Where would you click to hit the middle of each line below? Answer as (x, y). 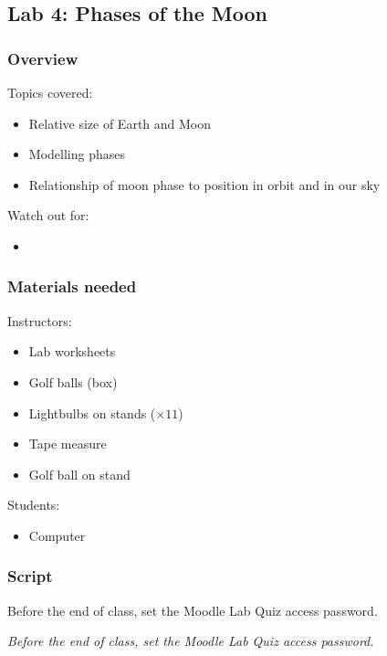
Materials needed (72, 286)
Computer (57, 535)
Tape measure (68, 444)
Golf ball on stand (79, 474)
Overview (43, 58)
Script (30, 576)
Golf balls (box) (73, 381)
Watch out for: (48, 215)
